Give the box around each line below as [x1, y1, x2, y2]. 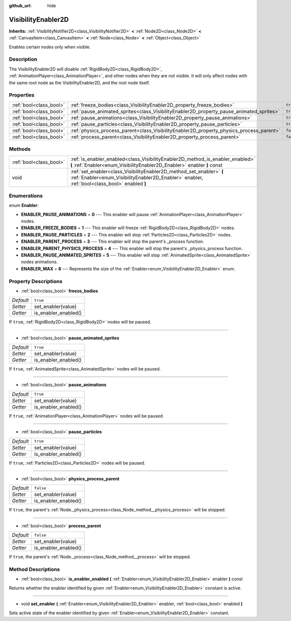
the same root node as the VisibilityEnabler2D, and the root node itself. [9, 80, 150, 85]
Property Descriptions [9, 278, 63, 285]
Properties [9, 92, 35, 99]
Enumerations [9, 192, 43, 199]
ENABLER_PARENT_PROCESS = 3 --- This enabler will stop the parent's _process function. [21, 238, 204, 245]
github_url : [9, 3, 32, 8]
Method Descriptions [9, 566, 60, 572]
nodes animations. [21, 259, 58, 265]
